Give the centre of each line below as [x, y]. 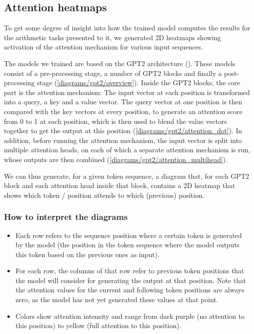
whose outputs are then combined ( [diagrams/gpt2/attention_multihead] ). [116, 159]
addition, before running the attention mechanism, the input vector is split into [123, 140]
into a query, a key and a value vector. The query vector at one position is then [123, 102]
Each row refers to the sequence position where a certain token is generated [129, 235]
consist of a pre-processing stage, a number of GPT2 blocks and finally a [113, 73]
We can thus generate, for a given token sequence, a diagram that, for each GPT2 [127, 176]
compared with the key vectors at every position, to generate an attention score [123, 111]
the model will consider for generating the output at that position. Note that [131, 280]
